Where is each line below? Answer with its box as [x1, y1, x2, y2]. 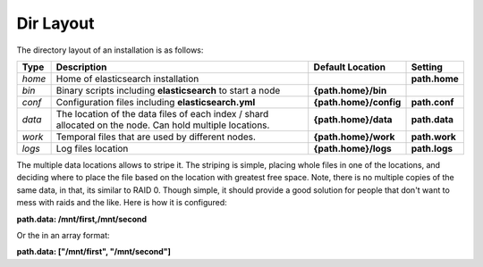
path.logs [411, 142, 453, 154]
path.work [411, 130, 456, 143]
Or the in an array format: [16, 229, 111, 240]
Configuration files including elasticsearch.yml [55, 96, 256, 108]
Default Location [313, 61, 386, 73]
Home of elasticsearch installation [55, 72, 199, 85]
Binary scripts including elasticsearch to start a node [55, 84, 281, 96]
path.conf [411, 96, 454, 108]
